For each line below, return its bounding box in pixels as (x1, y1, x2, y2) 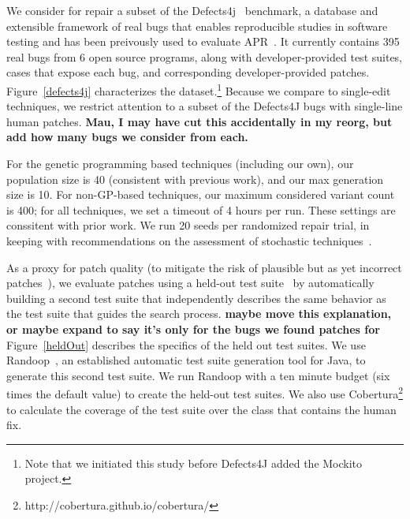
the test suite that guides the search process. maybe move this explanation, (6, 305, 392, 322)
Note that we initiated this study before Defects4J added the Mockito (24, 454, 363, 471)
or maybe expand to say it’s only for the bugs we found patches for (6, 320, 380, 337)
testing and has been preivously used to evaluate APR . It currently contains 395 (6, 33, 400, 50)
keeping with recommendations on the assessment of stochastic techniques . (6, 232, 372, 248)
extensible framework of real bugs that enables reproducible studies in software (6, 17, 388, 34)
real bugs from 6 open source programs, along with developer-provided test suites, (6, 48, 403, 65)
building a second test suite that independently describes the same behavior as (6, 289, 386, 306)
